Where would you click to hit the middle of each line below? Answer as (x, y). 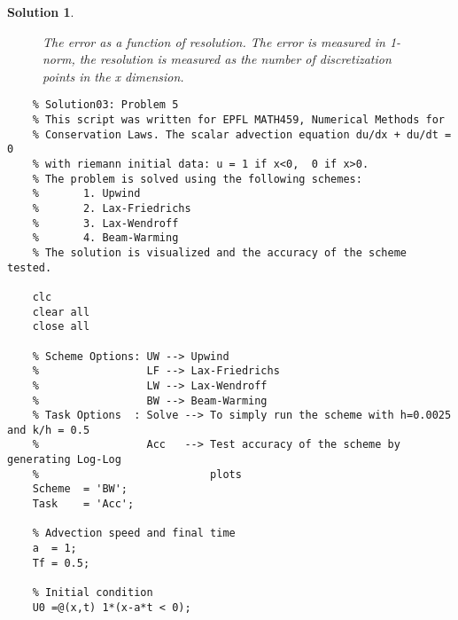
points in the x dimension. (113, 76)
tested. (30, 267)
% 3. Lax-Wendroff (105, 223)
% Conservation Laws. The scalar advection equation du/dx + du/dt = (242, 134)
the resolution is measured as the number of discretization (235, 59)
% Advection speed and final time (134, 534)
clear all (61, 312)
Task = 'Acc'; (83, 504)
